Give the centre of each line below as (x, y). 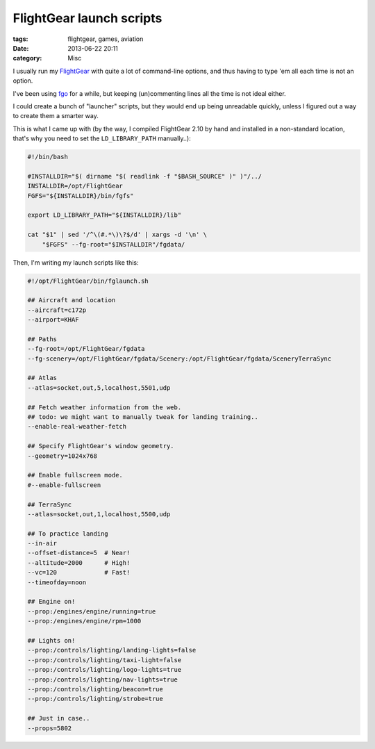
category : (27, 58)
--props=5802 (50, 728)
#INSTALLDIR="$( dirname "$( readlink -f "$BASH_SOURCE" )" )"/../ (145, 176)
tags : (20, 39)
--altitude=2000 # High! (79, 562)
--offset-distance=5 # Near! (79, 553)
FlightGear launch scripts (87, 18)
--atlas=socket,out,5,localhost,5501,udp (99, 388)
